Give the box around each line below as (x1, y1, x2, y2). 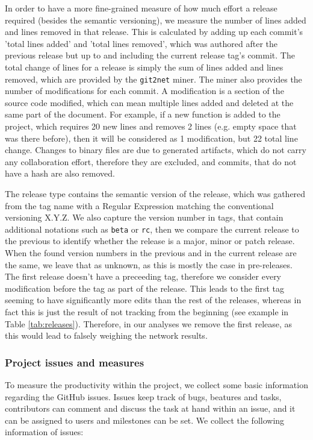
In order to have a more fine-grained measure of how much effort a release (5, 2, 277, 14)
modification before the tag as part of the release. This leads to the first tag (5, 281, 285, 294)
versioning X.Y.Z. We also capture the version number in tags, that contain (5, 211, 284, 224)
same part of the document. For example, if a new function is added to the (5, 108, 280, 121)
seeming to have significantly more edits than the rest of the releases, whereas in (5, 294, 302, 306)
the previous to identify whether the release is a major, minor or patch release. (5, 234, 295, 247)
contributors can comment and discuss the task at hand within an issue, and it (5, 402, 296, 415)
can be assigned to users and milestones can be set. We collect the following (5, 413, 285, 426)
